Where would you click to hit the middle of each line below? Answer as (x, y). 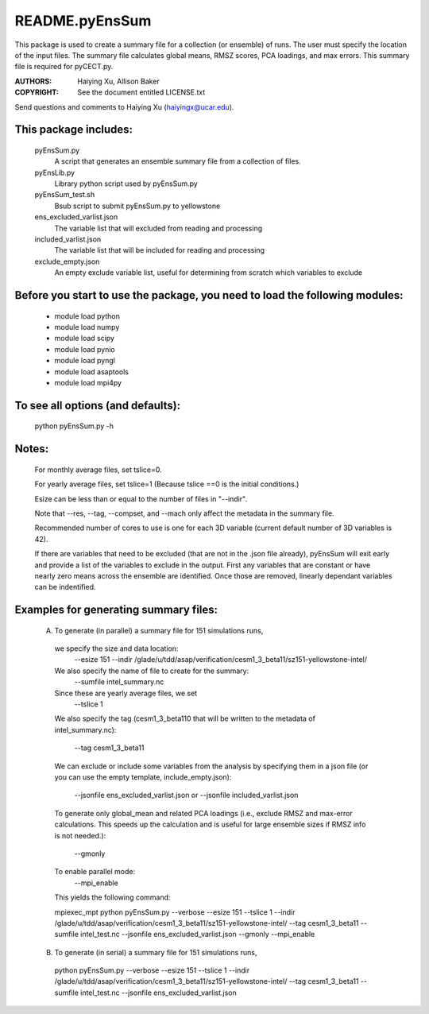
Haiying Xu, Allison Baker (119, 81)
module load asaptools (91, 372)
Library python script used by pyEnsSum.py (126, 184)
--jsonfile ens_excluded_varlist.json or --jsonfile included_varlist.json (186, 795)
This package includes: (74, 130)
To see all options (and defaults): (98, 405)
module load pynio (85, 349)
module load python (87, 316)
